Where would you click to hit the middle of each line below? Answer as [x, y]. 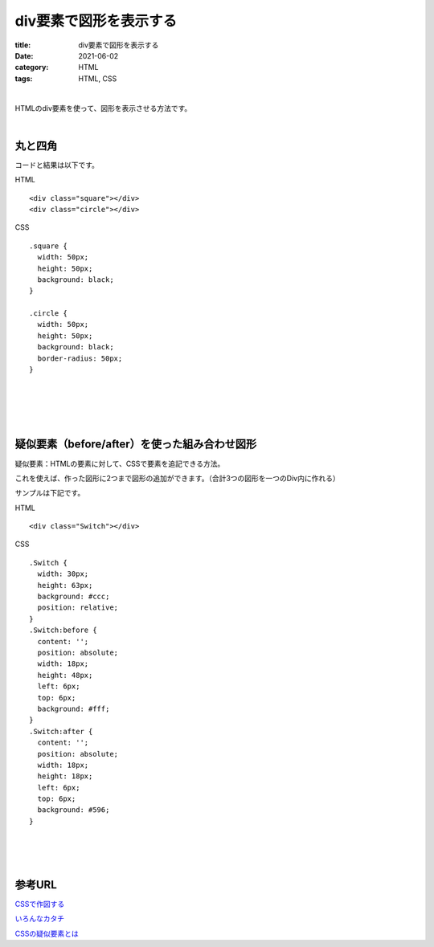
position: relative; [78, 608]
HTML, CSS [98, 78]
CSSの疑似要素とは [47, 933]
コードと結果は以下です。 [57, 165]
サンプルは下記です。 [50, 493]
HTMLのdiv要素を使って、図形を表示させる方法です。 [103, 108]
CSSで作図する [40, 904]
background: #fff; [74, 708]
